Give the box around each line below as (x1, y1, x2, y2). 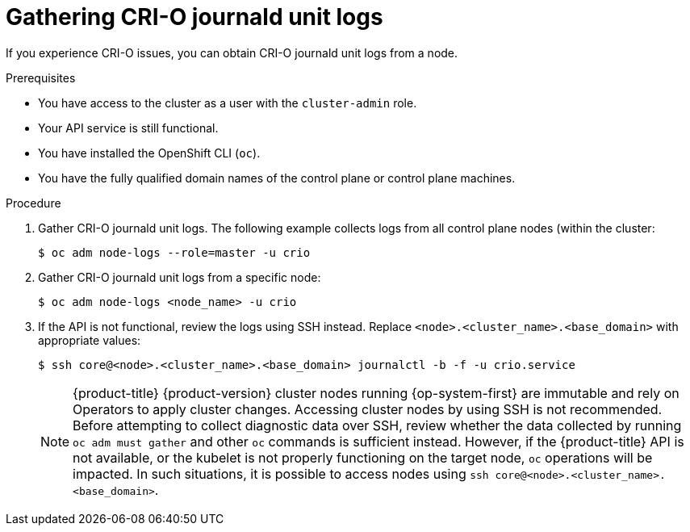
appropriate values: (38, 333, 141, 347)
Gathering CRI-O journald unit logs (6, 3, 383, 31)
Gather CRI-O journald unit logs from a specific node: (38, 270, 321, 284)
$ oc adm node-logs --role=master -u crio (38, 245, 311, 259)
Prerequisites (6, 70, 76, 85)
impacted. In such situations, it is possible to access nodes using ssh (73, 465, 489, 482)
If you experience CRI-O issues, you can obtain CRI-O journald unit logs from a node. (6, 45, 458, 60)
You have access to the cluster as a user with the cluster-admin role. (38, 95, 417, 110)
